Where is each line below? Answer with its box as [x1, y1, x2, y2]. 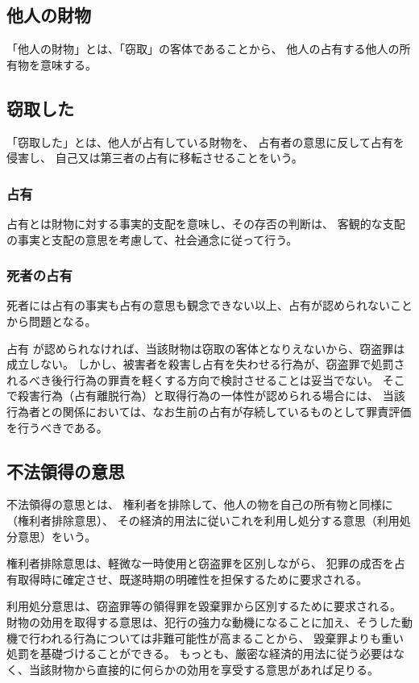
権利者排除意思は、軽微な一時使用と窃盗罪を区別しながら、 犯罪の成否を [6, 555, 394, 572]
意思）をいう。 [17, 527, 97, 544]
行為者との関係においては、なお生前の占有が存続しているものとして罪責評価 [6, 402, 412, 419]
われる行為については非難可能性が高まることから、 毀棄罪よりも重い [39, 629, 404, 646]
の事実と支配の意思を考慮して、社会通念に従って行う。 [6, 231, 298, 248]
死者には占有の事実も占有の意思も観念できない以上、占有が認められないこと [6, 297, 413, 314]
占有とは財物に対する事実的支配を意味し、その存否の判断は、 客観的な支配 [6, 215, 405, 231]
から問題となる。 [6, 313, 97, 329]
